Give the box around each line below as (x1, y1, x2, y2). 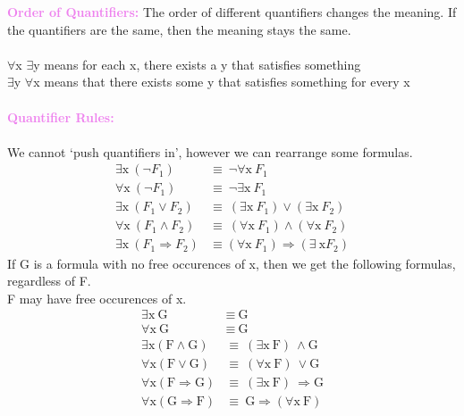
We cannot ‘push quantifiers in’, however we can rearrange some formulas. (7, 142, 413, 161)
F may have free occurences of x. (7, 288, 187, 307)
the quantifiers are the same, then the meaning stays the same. (7, 20, 351, 38)
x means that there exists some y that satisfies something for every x (33, 72, 410, 91)
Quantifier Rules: (7, 107, 114, 126)
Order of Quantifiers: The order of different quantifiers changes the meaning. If (7, 3, 457, 21)
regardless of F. (7, 271, 91, 290)
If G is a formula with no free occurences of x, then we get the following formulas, (7, 254, 456, 272)
